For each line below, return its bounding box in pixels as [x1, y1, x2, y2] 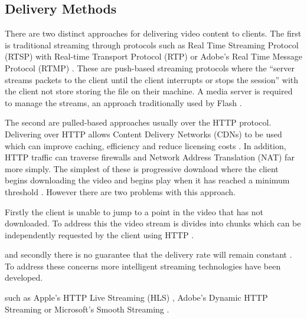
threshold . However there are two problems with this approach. [5, 185, 236, 198]
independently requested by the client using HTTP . [5, 228, 194, 241]
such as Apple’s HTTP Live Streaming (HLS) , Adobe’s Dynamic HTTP [5, 291, 268, 304]
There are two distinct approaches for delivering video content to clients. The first [5, 27, 302, 40]
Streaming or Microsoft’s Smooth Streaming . [5, 302, 169, 315]
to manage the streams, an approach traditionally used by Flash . [5, 96, 242, 108]
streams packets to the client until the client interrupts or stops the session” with [5, 73, 299, 85]
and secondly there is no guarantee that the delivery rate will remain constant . [5, 248, 292, 261]
